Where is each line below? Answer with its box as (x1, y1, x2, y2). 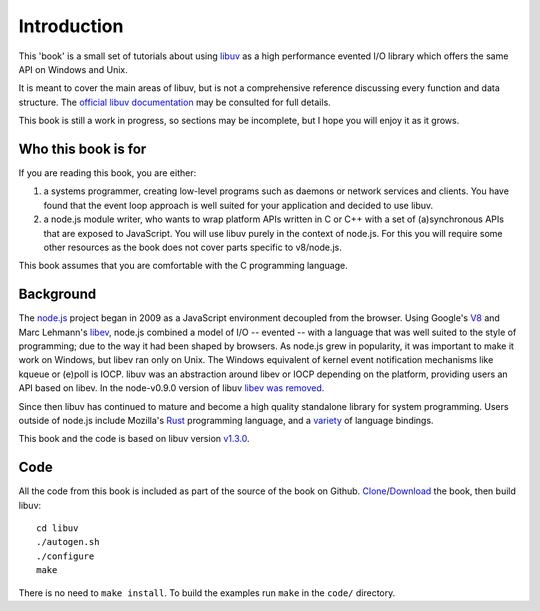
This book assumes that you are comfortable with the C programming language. (18, 260, 349, 272)
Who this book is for (18, 140, 147, 157)
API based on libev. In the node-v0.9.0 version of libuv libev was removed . (18, 382, 325, 394)
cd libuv (36, 523, 79, 534)
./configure (36, 550, 95, 562)
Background (18, 286, 97, 303)
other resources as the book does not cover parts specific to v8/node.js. (43, 241, 342, 253)
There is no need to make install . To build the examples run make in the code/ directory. (18, 586, 396, 599)
